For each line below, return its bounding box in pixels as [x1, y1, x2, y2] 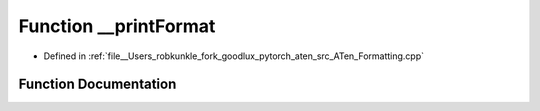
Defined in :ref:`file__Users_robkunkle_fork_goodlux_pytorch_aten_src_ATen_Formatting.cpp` [43, 50, 425, 62]
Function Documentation [18, 76, 177, 93]
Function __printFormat [18, 15, 216, 37]
